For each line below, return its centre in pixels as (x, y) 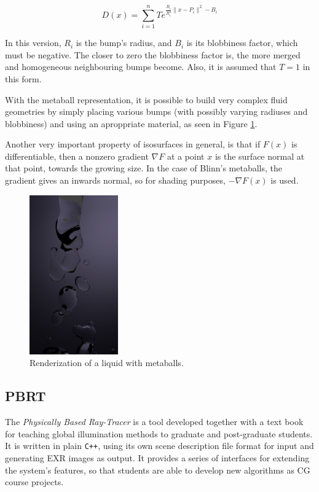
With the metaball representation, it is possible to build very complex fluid (146, 99)
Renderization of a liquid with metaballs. (107, 363)
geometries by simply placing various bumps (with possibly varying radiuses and (156, 111)
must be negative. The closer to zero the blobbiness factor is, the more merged (153, 54)
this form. (23, 78)
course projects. (34, 482)
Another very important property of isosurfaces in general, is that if (133, 144)
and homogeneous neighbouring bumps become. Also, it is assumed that (141, 67)
